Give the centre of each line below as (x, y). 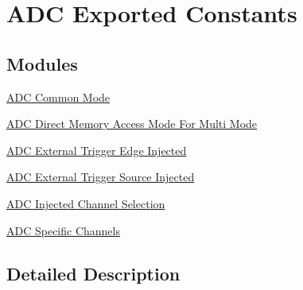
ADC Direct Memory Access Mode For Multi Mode (132, 124)
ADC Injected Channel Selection (86, 203)
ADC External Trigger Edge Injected (97, 150)
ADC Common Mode (58, 97)
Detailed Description (93, 273)
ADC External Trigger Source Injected (101, 177)
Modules (42, 63)
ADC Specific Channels (63, 230)
